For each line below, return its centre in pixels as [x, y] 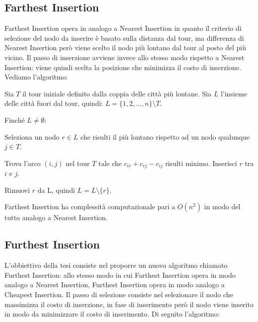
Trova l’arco [23, 163]
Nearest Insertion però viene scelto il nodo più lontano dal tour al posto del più [125, 47]
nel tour [78, 163]
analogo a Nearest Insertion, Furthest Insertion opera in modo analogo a [115, 284]
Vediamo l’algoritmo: [36, 77]
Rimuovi [17, 190]
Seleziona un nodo [32, 136]
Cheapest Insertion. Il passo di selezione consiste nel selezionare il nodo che [119, 294]
